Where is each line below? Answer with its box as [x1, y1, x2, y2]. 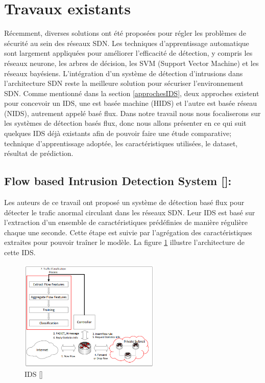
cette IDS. [4, 247, 36, 258]
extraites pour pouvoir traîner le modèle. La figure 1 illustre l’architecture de [4, 237, 245, 247]
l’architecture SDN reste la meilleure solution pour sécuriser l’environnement [4, 78, 244, 88]
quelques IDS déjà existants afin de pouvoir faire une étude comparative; [4, 128, 232, 139]
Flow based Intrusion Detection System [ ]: [4, 173, 232, 189]
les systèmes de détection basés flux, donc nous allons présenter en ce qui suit [4, 118, 247, 128]
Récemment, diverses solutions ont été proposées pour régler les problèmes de [4, 28, 246, 38]
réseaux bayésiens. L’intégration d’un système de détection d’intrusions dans [4, 67, 243, 78]
